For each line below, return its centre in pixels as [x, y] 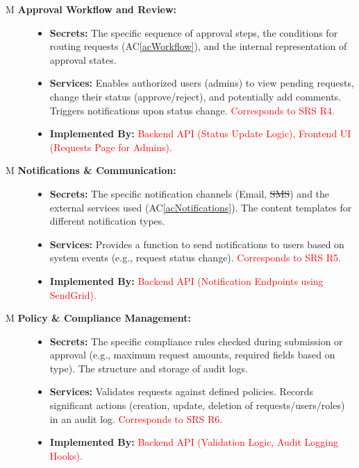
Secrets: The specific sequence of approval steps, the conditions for [194, 32]
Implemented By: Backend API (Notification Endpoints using [186, 280]
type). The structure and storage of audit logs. [149, 368]
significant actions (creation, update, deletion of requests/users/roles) [197, 405]
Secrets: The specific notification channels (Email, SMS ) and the [190, 193]
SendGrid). [73, 294]
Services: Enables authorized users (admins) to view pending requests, [202, 83]
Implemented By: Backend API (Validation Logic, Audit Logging [194, 442]
